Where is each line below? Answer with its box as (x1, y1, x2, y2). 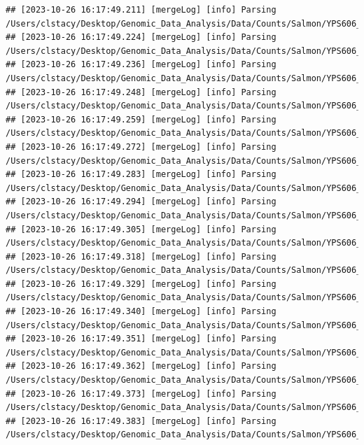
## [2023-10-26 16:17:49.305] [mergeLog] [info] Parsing (6, 224, 276, 234)
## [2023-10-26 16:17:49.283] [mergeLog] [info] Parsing (6, 169, 276, 180)
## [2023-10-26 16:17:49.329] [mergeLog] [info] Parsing (6, 278, 276, 289)
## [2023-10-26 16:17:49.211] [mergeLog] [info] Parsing (6, 5, 276, 15)
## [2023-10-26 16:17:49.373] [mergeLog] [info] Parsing (6, 388, 276, 399)
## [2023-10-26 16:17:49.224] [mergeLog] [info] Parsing (6, 32, 276, 43)
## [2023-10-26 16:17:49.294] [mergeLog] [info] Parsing (6, 197, 276, 207)
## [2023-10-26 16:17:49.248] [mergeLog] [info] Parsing (6, 87, 276, 97)
